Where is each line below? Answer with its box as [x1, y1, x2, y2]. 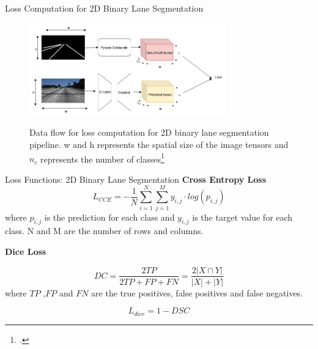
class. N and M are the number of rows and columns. [5, 224, 204, 237]
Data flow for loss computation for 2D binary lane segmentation [29, 126, 269, 139]
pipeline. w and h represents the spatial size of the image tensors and [29, 138, 289, 150]
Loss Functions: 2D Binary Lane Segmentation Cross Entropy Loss [5, 172, 267, 185]
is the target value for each [192, 210, 293, 223]
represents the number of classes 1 [40, 150, 165, 165]
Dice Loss [5, 244, 46, 257]
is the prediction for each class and [44, 210, 175, 223]
